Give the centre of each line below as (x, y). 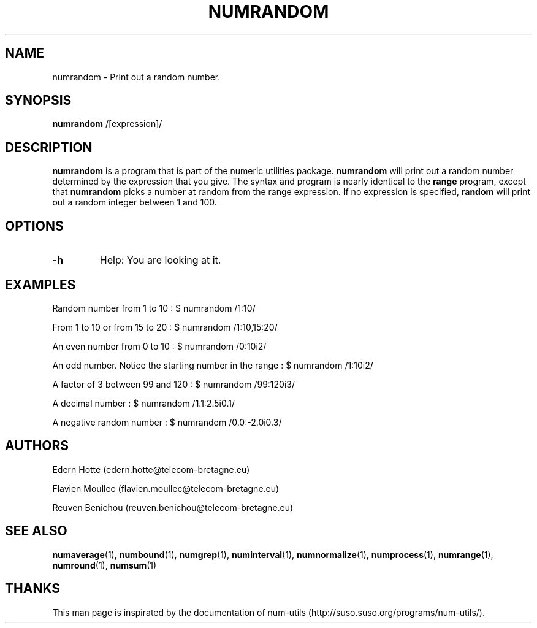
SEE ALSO (36, 531)
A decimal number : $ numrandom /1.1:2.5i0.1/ (143, 403)
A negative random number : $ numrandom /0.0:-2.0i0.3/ (167, 422)
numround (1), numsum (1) (105, 565)
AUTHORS (37, 446)
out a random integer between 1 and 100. (135, 202)
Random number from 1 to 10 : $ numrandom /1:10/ (154, 308)
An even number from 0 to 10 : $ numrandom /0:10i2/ (159, 346)
